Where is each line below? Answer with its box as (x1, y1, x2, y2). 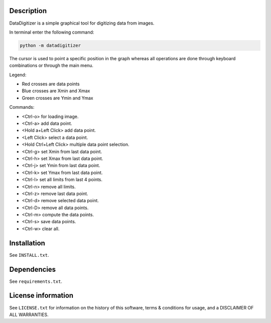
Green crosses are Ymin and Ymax (22, 95, 93, 101)
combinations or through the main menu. (9, 63, 94, 69)
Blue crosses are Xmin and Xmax (22, 88, 90, 94)
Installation (9, 239, 45, 247)
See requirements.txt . (9, 278, 63, 284)
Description (9, 7, 47, 15)
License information (9, 291, 74, 300)
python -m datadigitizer (20, 43, 81, 48)
